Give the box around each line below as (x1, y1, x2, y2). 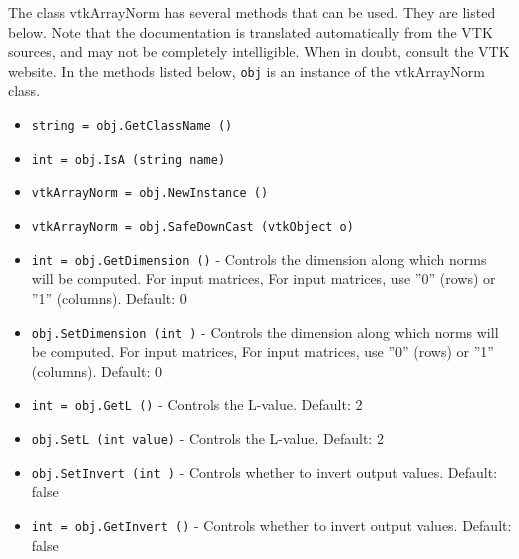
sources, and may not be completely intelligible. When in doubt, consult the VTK (8, 41, 510, 62)
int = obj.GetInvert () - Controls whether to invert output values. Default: (31, 514, 512, 535)
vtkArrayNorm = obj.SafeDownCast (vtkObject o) (31, 220, 354, 234)
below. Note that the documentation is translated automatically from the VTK (8, 21, 493, 42)
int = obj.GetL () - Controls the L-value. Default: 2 (31, 394, 363, 415)
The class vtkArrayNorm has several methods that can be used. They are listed (8, 2, 496, 22)
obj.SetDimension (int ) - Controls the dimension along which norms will (31, 321, 499, 342)
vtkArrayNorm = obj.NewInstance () (31, 186, 269, 201)
